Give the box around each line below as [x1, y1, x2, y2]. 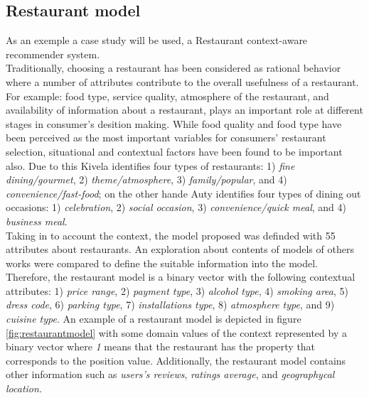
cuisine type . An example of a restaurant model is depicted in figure [6, 311, 301, 326]
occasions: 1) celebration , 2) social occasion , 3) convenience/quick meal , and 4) [6, 200, 346, 215]
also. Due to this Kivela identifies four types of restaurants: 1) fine [6, 158, 295, 173]
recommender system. [6, 46, 100, 61]
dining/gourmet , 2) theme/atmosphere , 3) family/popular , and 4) [6, 172, 287, 187]
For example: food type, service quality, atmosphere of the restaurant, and [6, 88, 329, 103]
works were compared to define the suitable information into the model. [6, 255, 318, 270]
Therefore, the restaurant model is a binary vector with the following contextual [6, 269, 355, 284]
